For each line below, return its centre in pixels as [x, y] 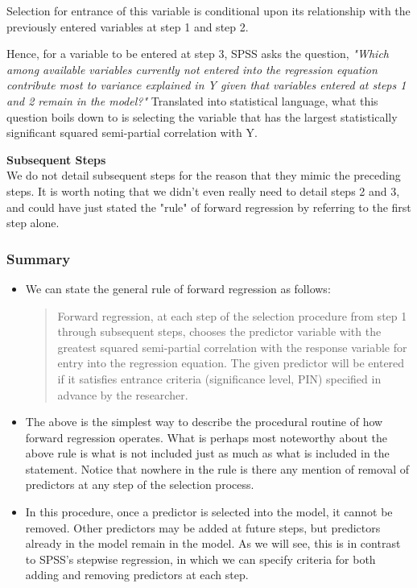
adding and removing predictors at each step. [137, 575]
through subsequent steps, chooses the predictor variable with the [219, 331]
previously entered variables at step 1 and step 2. [128, 26]
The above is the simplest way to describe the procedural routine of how [204, 422]
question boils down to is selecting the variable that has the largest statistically [202, 116]
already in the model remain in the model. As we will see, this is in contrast [213, 543]
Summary [39, 258]
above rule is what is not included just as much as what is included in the [207, 453]
